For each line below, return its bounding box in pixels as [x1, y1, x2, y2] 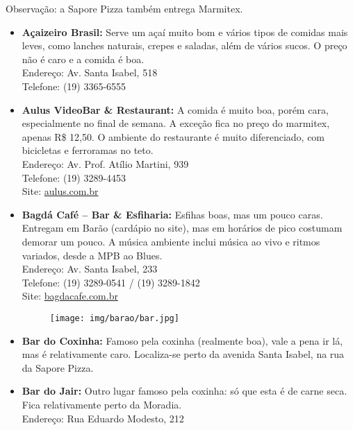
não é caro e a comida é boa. [22, 51, 145, 66]
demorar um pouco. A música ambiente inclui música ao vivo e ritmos [22, 234, 320, 248]
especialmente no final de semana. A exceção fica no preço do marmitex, [22, 116, 330, 130]
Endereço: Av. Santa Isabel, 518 [22, 65, 158, 80]
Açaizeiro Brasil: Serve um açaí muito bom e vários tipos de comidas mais [22, 24, 348, 39]
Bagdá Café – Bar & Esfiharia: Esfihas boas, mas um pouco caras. [22, 207, 323, 221]
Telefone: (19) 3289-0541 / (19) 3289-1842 [22, 275, 200, 289]
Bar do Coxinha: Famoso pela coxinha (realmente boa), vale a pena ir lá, [22, 333, 343, 347]
